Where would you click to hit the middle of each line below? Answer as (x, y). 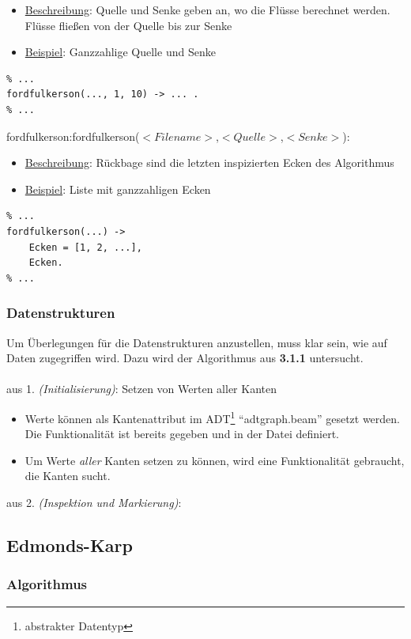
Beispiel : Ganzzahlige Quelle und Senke (120, 52)
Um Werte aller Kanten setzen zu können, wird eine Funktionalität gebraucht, (215, 460)
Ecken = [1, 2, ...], (85, 247)
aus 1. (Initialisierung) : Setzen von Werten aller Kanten (141, 389)
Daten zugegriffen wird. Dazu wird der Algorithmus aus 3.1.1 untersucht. (185, 358)
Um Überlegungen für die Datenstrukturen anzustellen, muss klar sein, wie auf (197, 342)
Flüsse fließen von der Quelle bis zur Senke (128, 25)
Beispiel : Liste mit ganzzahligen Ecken (118, 189)
